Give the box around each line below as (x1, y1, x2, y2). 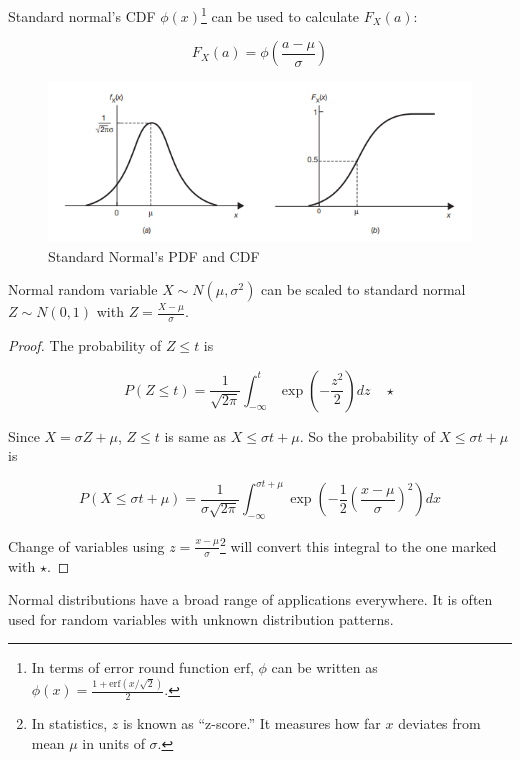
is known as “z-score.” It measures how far (122, 713, 381, 734)
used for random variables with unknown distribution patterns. (8, 608, 394, 629)
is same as (164, 425, 227, 446)
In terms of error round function (31, 657, 230, 678)
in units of (82, 732, 145, 753)
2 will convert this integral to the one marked (219, 533, 497, 556)
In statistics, (31, 713, 108, 734)
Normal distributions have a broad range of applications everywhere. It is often (8, 589, 493, 610)
